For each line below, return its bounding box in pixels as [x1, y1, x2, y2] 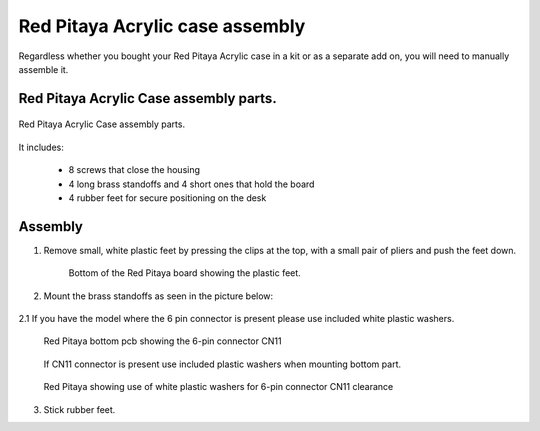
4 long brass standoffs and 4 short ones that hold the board [68, 178, 315, 190]
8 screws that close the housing [68, 164, 200, 176]
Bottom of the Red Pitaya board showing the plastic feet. [68, 267, 302, 279]
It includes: [18, 141, 64, 153]
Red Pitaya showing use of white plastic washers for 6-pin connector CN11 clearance [43, 381, 394, 393]
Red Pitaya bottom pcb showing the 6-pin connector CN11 [43, 335, 282, 347]
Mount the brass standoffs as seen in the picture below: [43, 290, 274, 302]
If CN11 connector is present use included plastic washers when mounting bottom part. [43, 358, 402, 370]
